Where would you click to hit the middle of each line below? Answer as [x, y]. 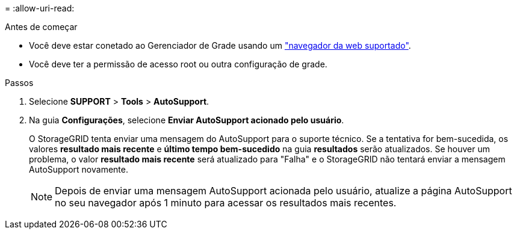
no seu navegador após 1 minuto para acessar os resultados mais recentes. [226, 203]
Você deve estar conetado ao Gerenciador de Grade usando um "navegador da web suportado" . [220, 45]
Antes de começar [41, 27]
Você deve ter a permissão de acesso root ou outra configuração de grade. [178, 64]
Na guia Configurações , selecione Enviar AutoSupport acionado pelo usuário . [187, 120]
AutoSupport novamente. [79, 169]
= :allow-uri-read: [40, 8]
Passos [19, 83]
